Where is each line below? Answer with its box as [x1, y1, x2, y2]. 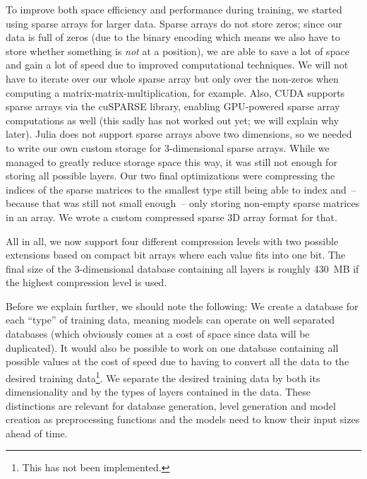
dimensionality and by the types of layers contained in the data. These [6, 384, 311, 399]
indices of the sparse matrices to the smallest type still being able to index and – [6, 182, 356, 196]
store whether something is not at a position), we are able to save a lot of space [6, 43, 349, 58]
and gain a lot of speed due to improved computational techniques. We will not [6, 57, 349, 72]
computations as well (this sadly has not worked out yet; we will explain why [6, 112, 339, 127]
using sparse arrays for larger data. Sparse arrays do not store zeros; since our [6, 16, 342, 30]
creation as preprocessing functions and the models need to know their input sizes [6, 412, 360, 427]
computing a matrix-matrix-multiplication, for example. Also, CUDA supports [6, 85, 345, 100]
